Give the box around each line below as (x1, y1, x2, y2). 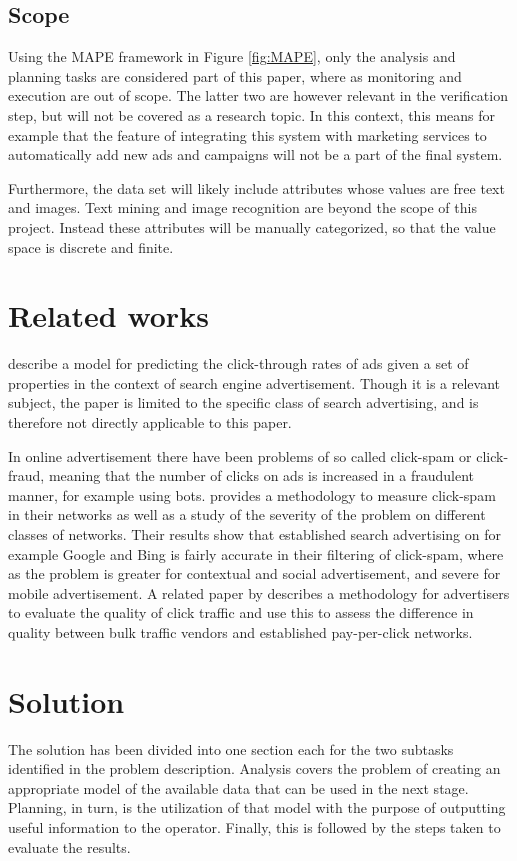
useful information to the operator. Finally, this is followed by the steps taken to (8, 817, 501, 838)
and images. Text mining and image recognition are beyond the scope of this (8, 197, 477, 218)
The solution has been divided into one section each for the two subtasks (8, 738, 454, 759)
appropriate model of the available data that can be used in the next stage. (8, 777, 469, 798)
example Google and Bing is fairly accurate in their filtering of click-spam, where (8, 543, 504, 564)
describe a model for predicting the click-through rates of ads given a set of (8, 353, 469, 374)
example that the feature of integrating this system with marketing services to (8, 124, 487, 145)
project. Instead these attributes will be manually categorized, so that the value (8, 216, 496, 237)
